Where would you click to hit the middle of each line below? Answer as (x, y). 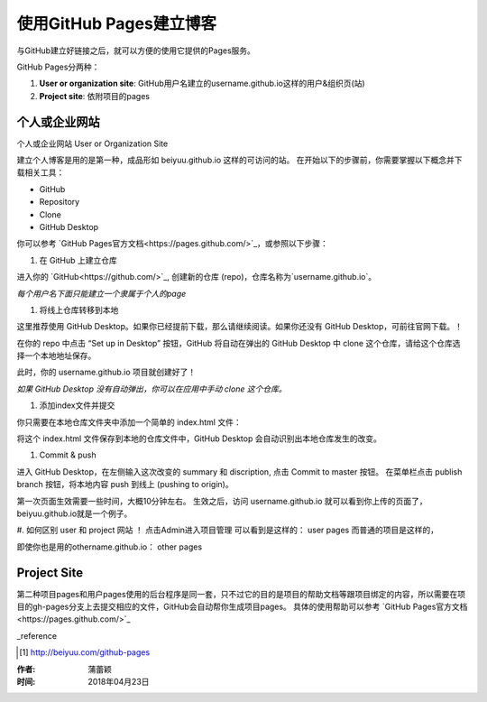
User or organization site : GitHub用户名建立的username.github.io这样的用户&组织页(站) (202, 83)
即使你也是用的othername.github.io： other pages (110, 547)
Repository (60, 202)
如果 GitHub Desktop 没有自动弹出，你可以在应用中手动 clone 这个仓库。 (152, 389)
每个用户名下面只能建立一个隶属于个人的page (101, 293)
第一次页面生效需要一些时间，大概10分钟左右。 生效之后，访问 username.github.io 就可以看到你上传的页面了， (222, 501)
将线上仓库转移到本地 (79, 309)
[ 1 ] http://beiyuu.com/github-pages (85, 652)
